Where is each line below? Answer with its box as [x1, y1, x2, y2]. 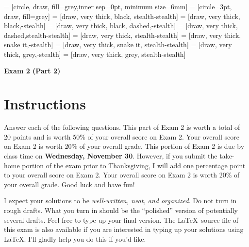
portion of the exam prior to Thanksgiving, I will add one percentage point [22, 160, 246, 170]
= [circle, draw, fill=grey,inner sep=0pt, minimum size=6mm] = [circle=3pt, [4, 1, 232, 11]
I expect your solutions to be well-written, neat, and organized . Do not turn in [4, 195, 237, 206]
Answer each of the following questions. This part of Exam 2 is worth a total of [4, 122, 240, 132]
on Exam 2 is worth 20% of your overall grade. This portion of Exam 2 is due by [4, 141, 245, 151]
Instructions [4, 94, 86, 114]
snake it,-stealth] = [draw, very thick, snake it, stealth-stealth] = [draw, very [4, 39, 232, 50]
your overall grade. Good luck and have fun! [4, 179, 135, 189]
